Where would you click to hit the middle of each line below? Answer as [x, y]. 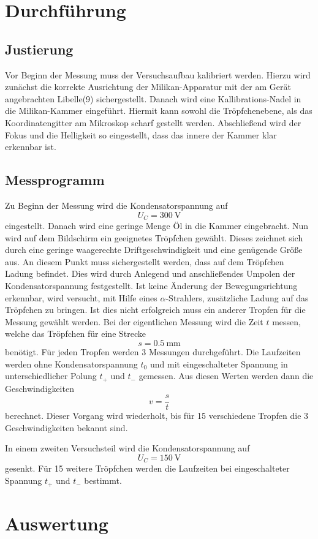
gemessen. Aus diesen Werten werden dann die [226, 376]
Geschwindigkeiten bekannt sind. [66, 427]
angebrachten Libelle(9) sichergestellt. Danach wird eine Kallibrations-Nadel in [153, 98]
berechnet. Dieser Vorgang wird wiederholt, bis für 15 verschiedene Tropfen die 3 [157, 416]
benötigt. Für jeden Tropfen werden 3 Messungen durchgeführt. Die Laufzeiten [153, 351]
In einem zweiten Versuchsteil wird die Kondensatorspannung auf [127, 448]
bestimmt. [103, 481]
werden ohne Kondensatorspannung [71, 364]
